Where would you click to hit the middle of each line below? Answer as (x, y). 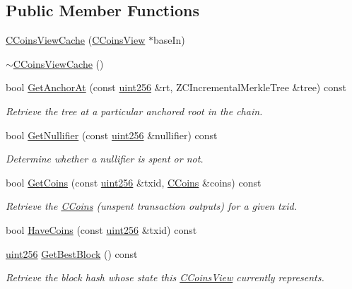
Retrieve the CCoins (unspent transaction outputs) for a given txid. (151, 206)
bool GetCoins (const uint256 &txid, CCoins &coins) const (134, 182)
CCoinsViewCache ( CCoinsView (76, 40)
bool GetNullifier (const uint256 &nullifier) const (112, 135)
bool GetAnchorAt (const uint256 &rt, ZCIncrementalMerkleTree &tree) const (176, 87)
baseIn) (169, 40)
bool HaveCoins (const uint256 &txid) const (101, 229)
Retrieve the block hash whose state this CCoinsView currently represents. (165, 277)
